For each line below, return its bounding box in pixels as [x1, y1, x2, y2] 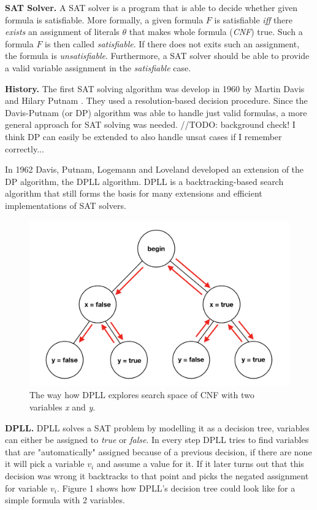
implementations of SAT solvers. [5, 198, 126, 211]
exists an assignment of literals [5, 25, 120, 38]
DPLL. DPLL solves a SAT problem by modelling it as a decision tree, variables [5, 421, 310, 434]
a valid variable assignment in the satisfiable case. [5, 61, 191, 74]
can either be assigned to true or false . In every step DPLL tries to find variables [5, 433, 309, 446]
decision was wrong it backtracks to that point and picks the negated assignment [5, 469, 309, 482]
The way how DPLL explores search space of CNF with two [29, 388, 254, 401]
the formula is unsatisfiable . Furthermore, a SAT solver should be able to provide [5, 49, 310, 62]
